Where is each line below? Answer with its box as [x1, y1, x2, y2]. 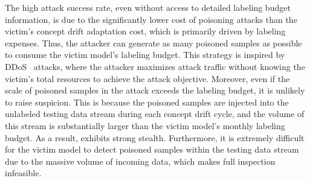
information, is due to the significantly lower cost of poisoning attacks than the [5, 13, 297, 25]
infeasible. [5, 167, 42, 179]
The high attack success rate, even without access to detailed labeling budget [5, 1, 291, 13]
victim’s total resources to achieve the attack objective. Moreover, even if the [5, 72, 290, 84]
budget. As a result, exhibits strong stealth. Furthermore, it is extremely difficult [5, 131, 305, 144]
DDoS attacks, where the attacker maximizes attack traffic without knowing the [5, 60, 305, 72]
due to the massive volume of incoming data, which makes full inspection [5, 154, 276, 167]
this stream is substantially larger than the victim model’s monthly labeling [5, 119, 285, 132]
